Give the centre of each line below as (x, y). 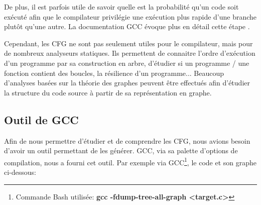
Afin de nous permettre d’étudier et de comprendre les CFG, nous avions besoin (127, 140)
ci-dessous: (20, 172)
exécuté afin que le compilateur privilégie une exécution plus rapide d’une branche (130, 16)
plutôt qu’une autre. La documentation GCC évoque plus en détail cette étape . (127, 26)
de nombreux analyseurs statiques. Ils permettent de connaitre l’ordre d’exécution (130, 53)
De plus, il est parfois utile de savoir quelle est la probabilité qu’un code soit (121, 7)
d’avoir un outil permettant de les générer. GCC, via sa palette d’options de (121, 150)
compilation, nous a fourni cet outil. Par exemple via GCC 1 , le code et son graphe (130, 161)
